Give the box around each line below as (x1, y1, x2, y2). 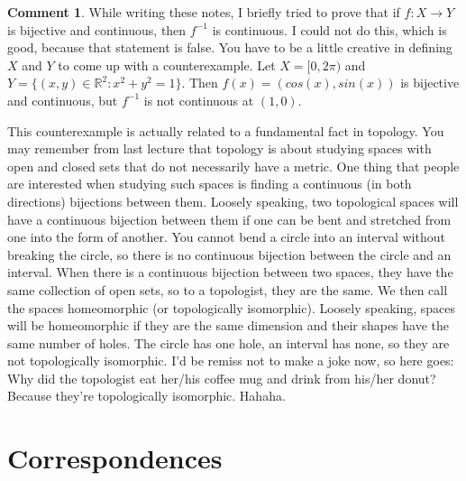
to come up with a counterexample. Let (58, 55, 276, 74)
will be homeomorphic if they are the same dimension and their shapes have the (7, 316, 450, 335)
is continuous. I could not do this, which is (212, 20, 447, 39)
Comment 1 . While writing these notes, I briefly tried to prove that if (7, 3, 400, 21)
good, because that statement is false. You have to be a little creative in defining (7, 38, 452, 57)
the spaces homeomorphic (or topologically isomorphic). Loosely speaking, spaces (7, 298, 456, 317)
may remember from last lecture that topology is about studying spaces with (7, 139, 432, 158)
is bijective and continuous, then (7, 20, 187, 39)
